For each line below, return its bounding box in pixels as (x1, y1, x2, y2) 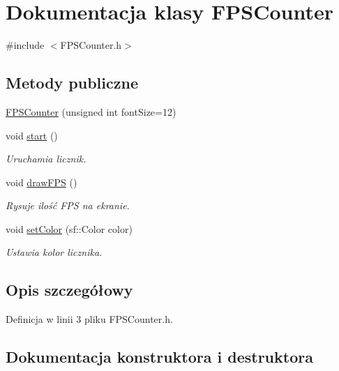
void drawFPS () (6, 174, 77, 189)
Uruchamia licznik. (6, 151, 86, 166)
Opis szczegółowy (6, 279, 133, 301)
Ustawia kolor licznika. (6, 245, 103, 259)
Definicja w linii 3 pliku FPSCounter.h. (6, 312, 173, 326)
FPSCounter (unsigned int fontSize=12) (6, 104, 176, 119)
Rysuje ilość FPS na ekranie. (6, 198, 130, 213)
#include (6, 38, 45, 52)
